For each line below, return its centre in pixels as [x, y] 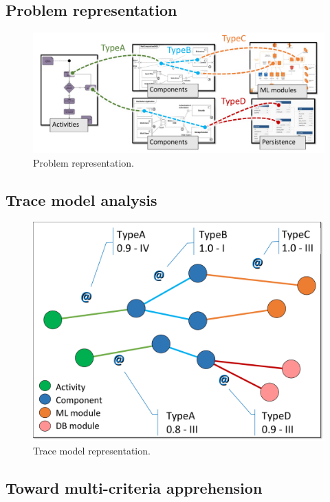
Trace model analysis [81, 199]
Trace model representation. [92, 450]
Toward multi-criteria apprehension [134, 487]
